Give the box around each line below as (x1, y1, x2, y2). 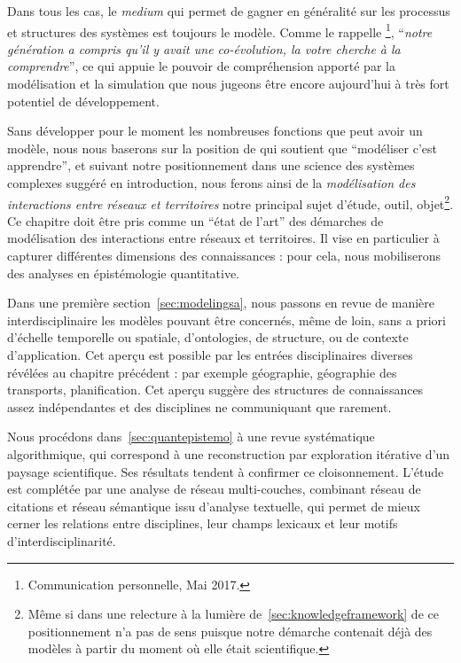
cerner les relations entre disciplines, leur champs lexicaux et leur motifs (7, 514, 398, 533)
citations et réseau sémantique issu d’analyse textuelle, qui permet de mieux (7, 496, 421, 515)
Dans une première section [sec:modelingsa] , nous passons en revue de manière (7, 293, 434, 312)
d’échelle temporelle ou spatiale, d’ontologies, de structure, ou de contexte (7, 328, 409, 347)
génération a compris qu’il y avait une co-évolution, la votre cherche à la (7, 39, 401, 58)
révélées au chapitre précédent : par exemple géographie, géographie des (7, 363, 397, 381)
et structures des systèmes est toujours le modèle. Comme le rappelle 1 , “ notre (7, 19, 433, 41)
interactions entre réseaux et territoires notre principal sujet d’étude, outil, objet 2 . (7, 191, 454, 213)
